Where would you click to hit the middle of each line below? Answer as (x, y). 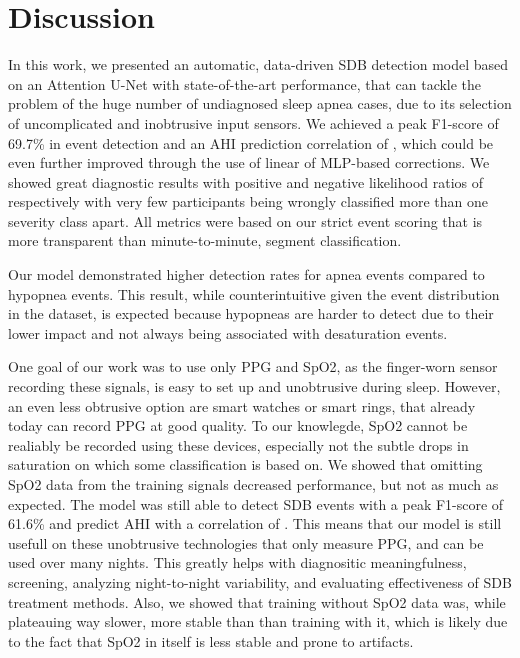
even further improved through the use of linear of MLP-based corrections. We (249, 162)
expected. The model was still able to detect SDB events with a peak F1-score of (256, 503)
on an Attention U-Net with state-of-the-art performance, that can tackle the (245, 83)
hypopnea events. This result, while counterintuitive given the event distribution (254, 293)
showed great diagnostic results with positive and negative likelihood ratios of (246, 181)
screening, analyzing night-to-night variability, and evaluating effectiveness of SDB (260, 581)
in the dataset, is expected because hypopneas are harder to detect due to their (251, 313)
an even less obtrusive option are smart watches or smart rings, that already (242, 405)
